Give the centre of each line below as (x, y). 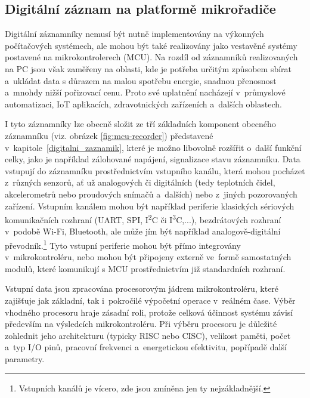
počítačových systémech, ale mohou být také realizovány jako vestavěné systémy (151, 45)
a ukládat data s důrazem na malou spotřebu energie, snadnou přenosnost (141, 80)
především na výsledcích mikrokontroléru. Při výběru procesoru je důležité (141, 324)
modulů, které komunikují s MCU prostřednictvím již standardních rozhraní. (145, 268)
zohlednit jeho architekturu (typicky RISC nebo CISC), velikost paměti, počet (148, 335)
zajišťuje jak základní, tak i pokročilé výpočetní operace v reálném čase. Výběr (150, 300)
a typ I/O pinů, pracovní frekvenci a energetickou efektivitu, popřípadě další (146, 347)
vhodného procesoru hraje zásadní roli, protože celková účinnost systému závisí (149, 312)
